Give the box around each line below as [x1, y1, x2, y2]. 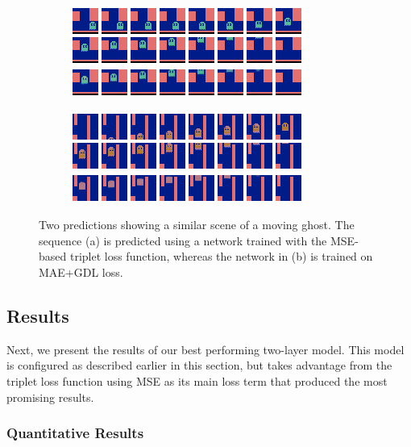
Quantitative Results [6, 423, 144, 443]
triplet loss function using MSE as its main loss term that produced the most [6, 372, 388, 389]
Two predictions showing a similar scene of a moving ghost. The [39, 216, 355, 233]
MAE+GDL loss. [39, 263, 123, 280]
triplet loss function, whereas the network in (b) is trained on [69, 248, 373, 265]
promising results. [6, 388, 94, 405]
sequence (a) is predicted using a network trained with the [39, 232, 327, 249]
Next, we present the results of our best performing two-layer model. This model [6, 340, 405, 357]
